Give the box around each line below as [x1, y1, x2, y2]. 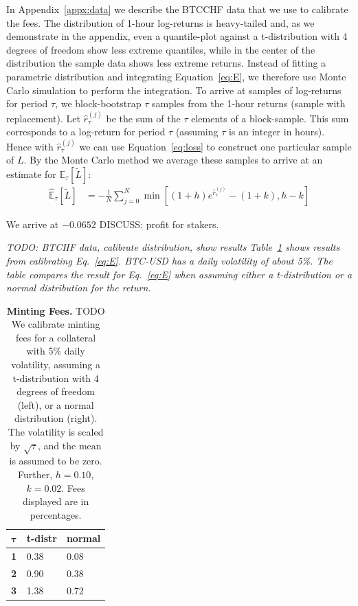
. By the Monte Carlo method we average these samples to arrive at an [23, 153, 323, 167]
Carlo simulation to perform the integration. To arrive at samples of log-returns [6, 82, 342, 97]
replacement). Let [6, 111, 80, 125]
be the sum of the [106, 111, 181, 125]
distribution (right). [14, 411, 98, 425]
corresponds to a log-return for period [6, 124, 166, 139]
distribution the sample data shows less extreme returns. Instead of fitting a [6, 56, 326, 70]
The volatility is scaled [8, 425, 104, 439]
